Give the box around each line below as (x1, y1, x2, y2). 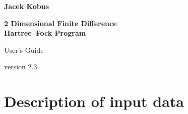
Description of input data (4, 91, 184, 111)
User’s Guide (4, 44, 44, 55)
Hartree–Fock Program (4, 28, 86, 38)
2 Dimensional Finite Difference (4, 18, 117, 28)
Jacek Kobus (4, 1, 49, 11)
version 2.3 (4, 61, 37, 72)
